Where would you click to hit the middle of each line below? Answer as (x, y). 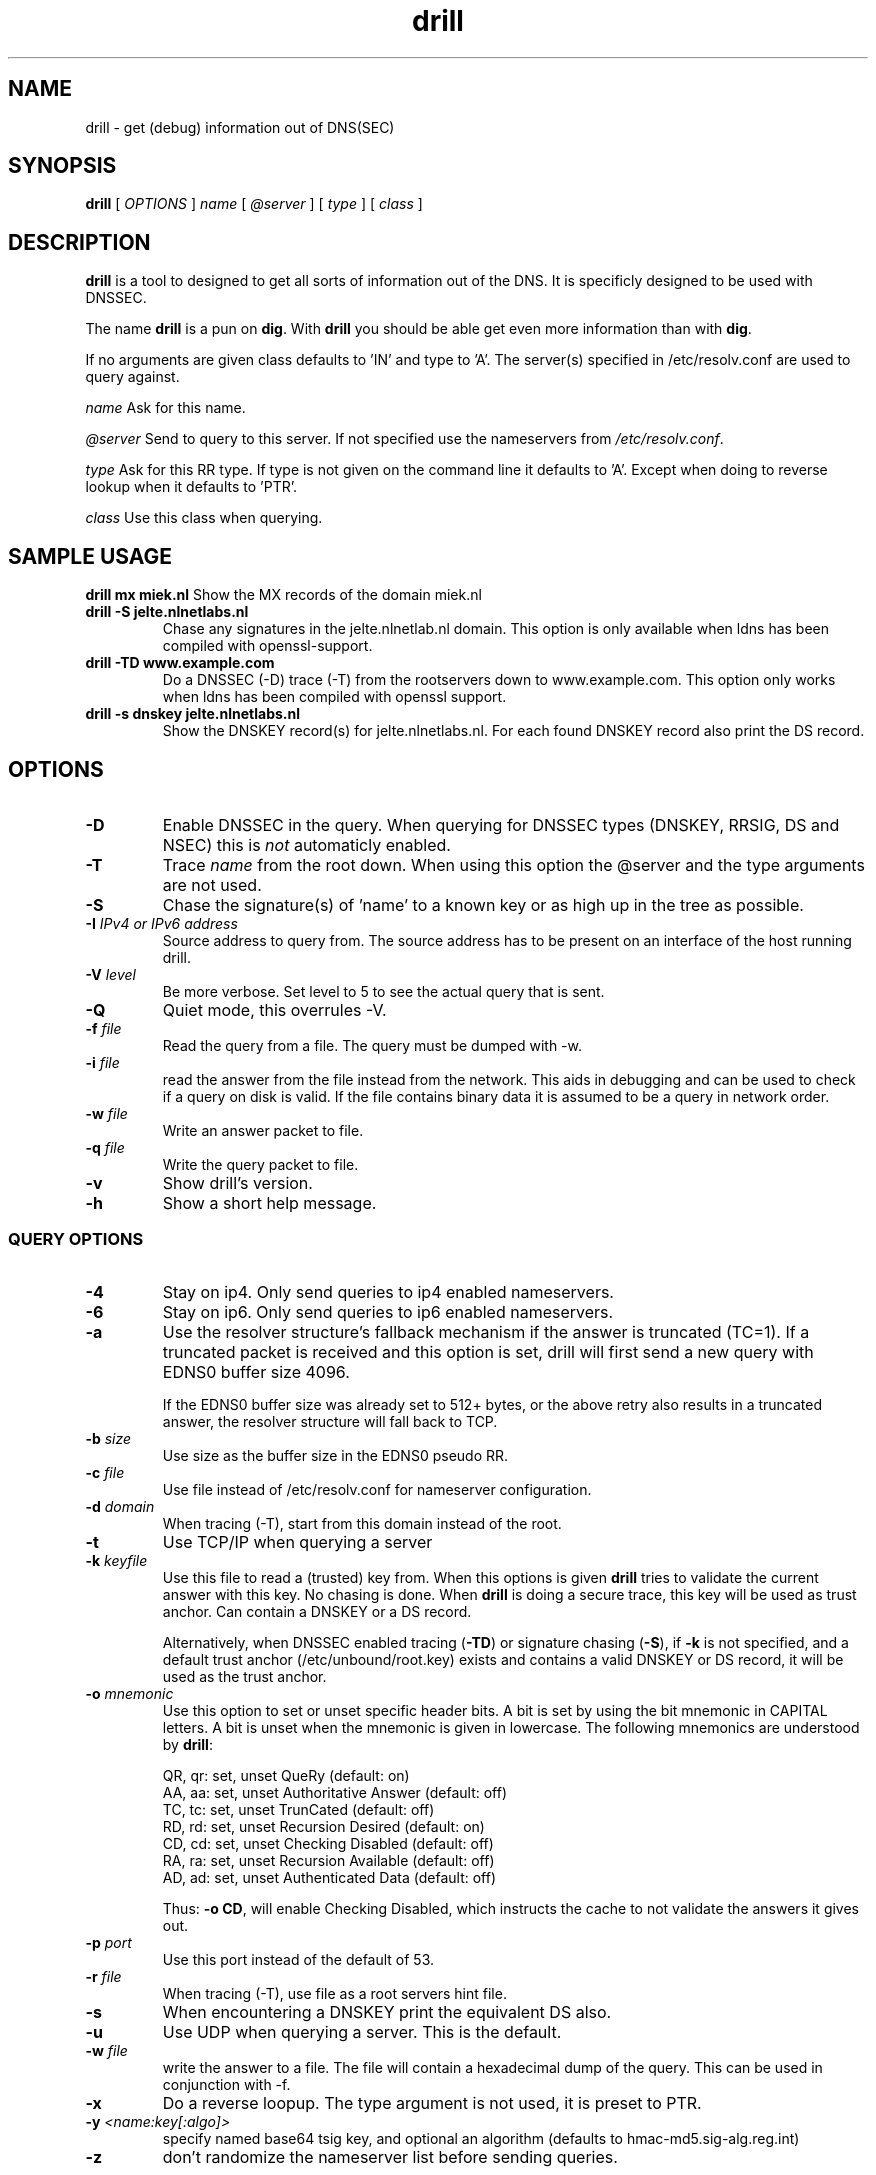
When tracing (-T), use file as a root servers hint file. (334, 1993)
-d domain (120, 1506)
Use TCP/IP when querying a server (297, 1541)
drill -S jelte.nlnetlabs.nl (167, 612)
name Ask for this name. (165, 408)
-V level (110, 974)
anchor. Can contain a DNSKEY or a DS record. (317, 1611)
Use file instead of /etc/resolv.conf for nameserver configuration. (377, 1489)
